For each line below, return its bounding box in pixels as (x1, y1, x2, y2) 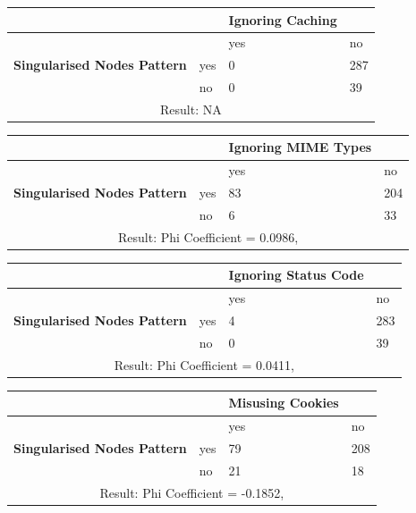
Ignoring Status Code (228, 265, 364, 284)
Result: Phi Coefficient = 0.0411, (114, 355, 294, 374)
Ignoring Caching (228, 10, 337, 29)
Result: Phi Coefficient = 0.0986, (118, 227, 299, 246)
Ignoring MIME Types (228, 138, 372, 156)
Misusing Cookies (228, 393, 339, 412)
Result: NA (160, 99, 222, 118)
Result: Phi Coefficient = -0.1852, (99, 483, 284, 501)
